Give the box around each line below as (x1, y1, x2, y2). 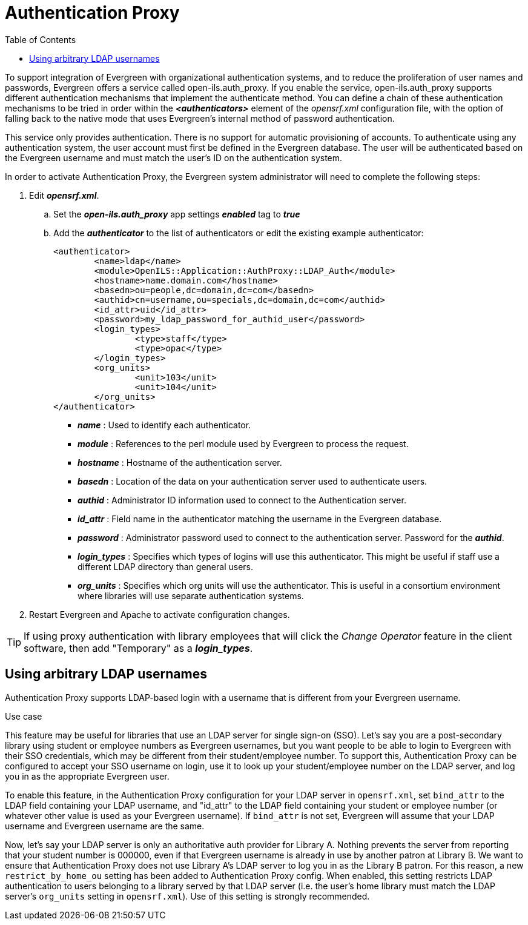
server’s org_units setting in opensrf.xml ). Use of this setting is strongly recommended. (5, 890, 370, 901)
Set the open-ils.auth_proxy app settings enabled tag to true (53, 208, 300, 219)
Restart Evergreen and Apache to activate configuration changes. (29, 609, 290, 620)
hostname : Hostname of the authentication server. (78, 457, 282, 468)
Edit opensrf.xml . (29, 190, 99, 201)
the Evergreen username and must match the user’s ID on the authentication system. (5, 152, 343, 163)
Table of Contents (5, 34, 76, 45)
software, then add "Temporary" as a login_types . (24, 642, 253, 654)
